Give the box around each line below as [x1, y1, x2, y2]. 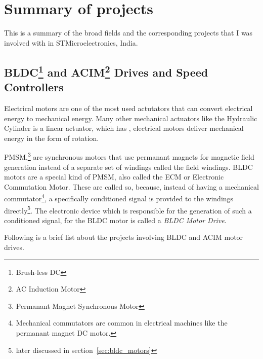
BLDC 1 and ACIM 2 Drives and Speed [4, 62, 208, 80]
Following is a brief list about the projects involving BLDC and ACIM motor [4, 232, 243, 242]
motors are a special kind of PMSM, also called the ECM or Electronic [4, 171, 224, 182]
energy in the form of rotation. [4, 132, 99, 143]
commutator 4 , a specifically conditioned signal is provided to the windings [4, 192, 234, 203]
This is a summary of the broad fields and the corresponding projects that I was [4, 27, 253, 38]
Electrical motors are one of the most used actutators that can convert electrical [4, 102, 253, 113]
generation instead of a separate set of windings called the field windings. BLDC [4, 161, 253, 172]
